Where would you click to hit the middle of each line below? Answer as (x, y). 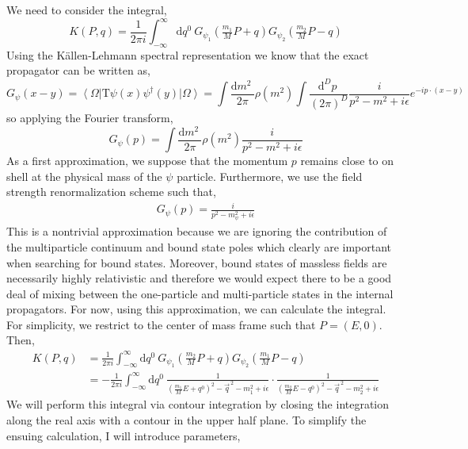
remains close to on (347, 161)
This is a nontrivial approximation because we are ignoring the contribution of (197, 231)
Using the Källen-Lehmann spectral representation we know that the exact (188, 54)
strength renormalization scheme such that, (111, 192)
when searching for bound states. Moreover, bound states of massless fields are (197, 262)
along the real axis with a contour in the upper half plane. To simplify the (186, 420)
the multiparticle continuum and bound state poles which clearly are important (199, 246)
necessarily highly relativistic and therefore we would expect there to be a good (199, 278)
